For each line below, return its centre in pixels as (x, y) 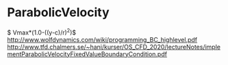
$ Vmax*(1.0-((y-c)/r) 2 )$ (42, 32)
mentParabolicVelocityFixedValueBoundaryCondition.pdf (87, 54)
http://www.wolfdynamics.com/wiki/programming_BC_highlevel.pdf (102, 39)
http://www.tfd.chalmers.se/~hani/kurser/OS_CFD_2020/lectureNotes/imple (114, 47)
